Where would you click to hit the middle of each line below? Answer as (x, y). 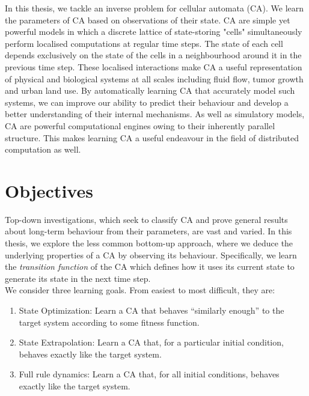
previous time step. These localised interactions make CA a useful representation (154, 66)
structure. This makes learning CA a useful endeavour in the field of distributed (152, 137)
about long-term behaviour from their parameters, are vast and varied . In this (148, 231)
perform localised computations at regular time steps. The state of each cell (144, 43)
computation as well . (43, 149)
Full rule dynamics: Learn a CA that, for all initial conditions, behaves (149, 374)
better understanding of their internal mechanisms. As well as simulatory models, (155, 114)
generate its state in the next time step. (78, 278)
